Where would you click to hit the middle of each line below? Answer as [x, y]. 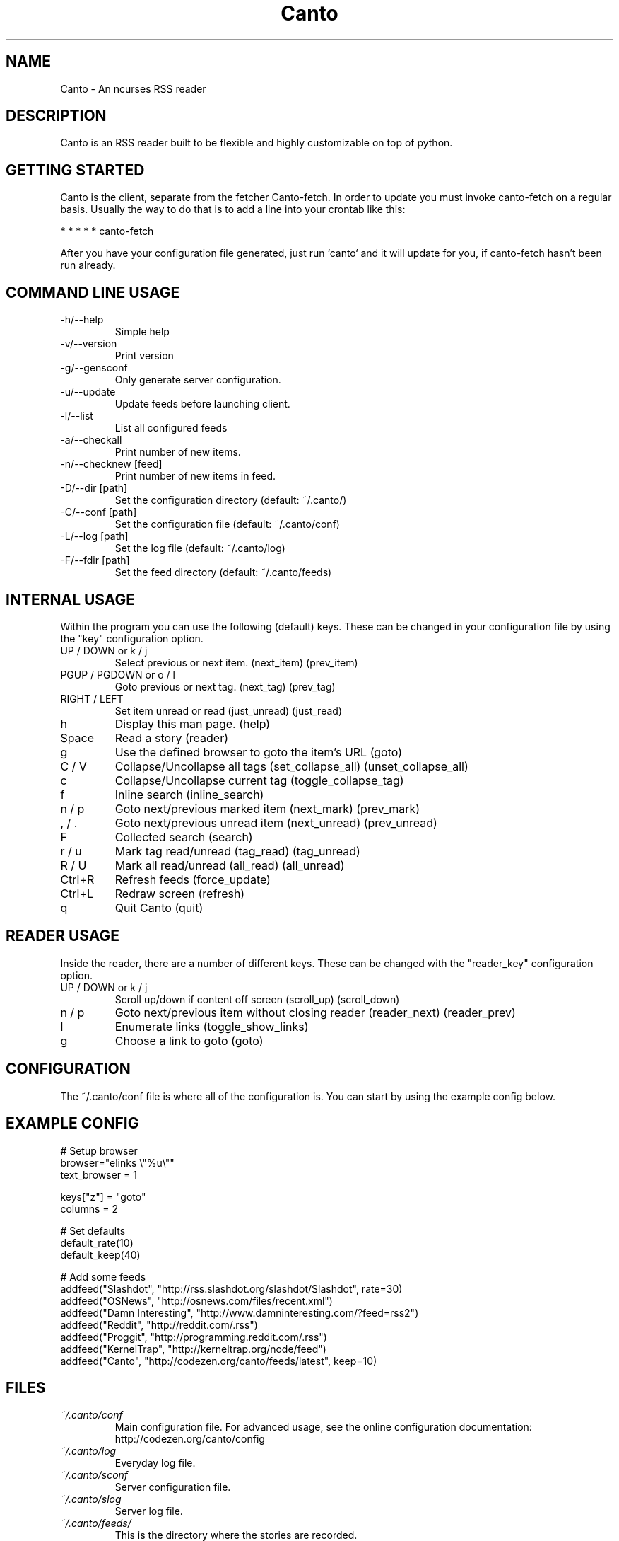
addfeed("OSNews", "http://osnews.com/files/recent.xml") [196, 1300]
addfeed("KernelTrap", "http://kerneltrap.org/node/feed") [193, 1349]
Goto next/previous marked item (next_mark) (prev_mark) [267, 808]
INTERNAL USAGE [71, 599]
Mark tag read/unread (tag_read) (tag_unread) [237, 851]
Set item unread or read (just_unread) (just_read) [228, 710]
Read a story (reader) [172, 738]
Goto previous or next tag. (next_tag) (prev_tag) [225, 686]
